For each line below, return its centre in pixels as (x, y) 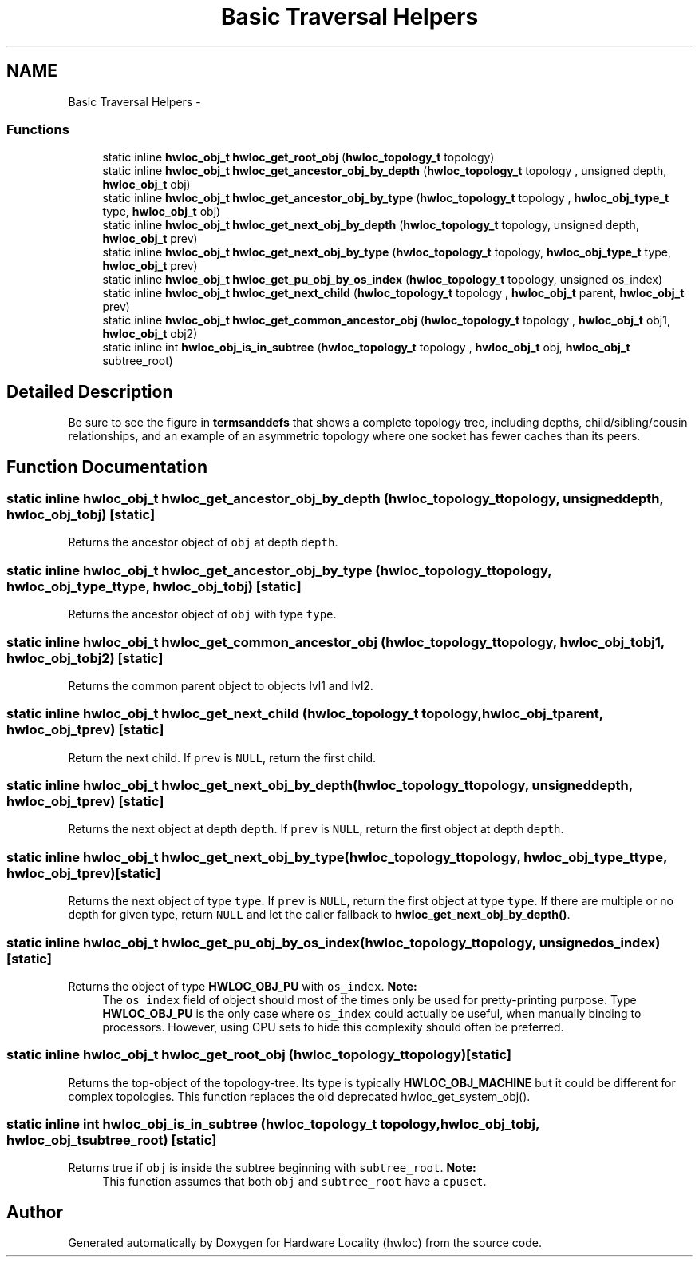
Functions (38, 129)
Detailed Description (90, 391)
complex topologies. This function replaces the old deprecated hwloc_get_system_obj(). (299, 1096)
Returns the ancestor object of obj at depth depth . (203, 542)
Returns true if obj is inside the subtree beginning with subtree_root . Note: (272, 1168)
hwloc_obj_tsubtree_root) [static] (112, 1140)
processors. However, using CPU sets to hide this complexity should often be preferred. (333, 1027)
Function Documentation (107, 467)
